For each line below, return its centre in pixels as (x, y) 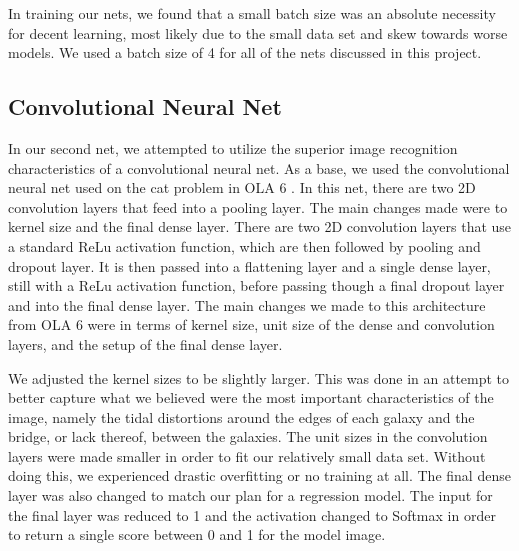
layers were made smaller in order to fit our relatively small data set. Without (247, 455)
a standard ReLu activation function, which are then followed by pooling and (244, 245)
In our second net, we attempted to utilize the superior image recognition (233, 147)
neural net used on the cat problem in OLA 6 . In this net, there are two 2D (242, 187)
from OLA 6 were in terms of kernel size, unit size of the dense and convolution (251, 324)
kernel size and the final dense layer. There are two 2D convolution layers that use (260, 226)
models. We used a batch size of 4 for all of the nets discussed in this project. (245, 52)
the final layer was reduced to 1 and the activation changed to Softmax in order (252, 514)
